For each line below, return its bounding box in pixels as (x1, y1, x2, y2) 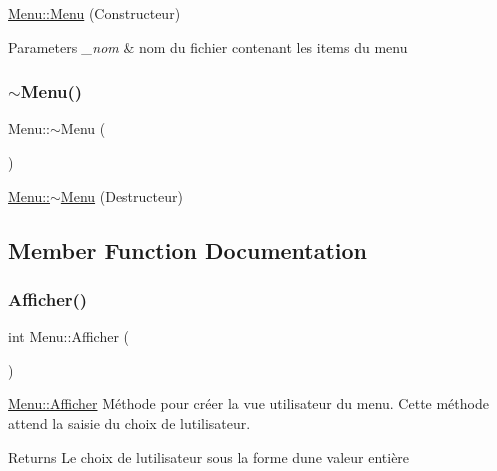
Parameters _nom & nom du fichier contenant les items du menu (8, 36, 408, 57)
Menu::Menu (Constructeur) (8, 3, 181, 23)
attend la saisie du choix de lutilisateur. (8, 412, 251, 433)
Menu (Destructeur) (60, 185, 183, 206)
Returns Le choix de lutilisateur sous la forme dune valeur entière (8, 446, 410, 467)
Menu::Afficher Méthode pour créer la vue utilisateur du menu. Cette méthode (8, 393, 489, 414)
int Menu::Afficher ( (8, 326, 129, 347)
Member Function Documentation (8, 234, 368, 265)
